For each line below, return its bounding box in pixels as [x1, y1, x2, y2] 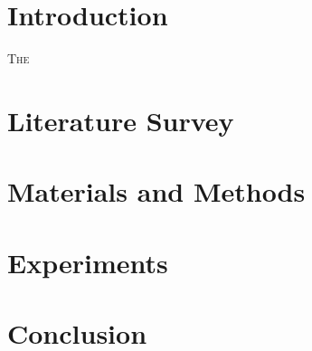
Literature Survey [7, 101, 234, 138]
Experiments [7, 243, 168, 280]
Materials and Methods [7, 173, 306, 210]
